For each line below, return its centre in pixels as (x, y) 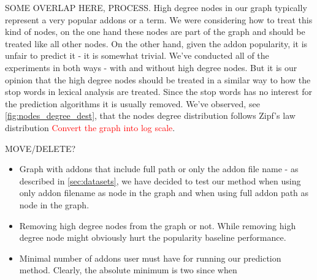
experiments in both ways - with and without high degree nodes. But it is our (151, 67)
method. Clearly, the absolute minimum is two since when (128, 270)
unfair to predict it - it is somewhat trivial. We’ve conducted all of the (137, 55)
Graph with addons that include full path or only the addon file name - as (159, 169)
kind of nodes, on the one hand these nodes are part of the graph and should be (155, 32)
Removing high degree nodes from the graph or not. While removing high (158, 225)
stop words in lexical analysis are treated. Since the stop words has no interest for (158, 92)
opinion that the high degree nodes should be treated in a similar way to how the (158, 79)
